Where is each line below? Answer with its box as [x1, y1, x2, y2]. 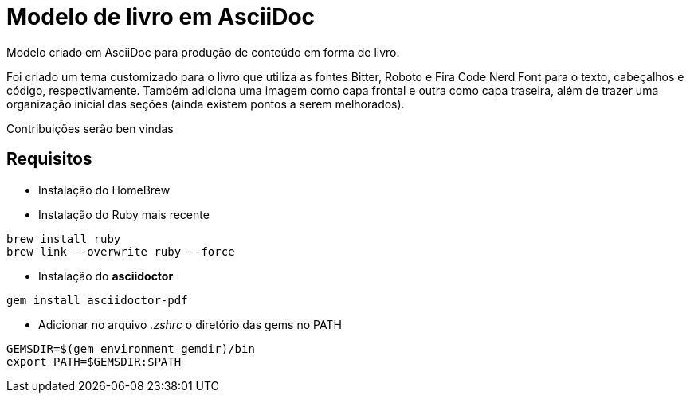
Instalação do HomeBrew [38, 182, 171, 197]
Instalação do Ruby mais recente [38, 207, 210, 221]
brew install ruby [6, 232, 121, 245]
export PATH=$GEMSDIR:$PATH [6, 354, 182, 368]
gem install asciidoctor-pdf [6, 293, 188, 307]
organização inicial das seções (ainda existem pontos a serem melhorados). [6, 96, 405, 111]
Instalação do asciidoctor [38, 268, 174, 283]
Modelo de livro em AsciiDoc [6, 3, 316, 30]
